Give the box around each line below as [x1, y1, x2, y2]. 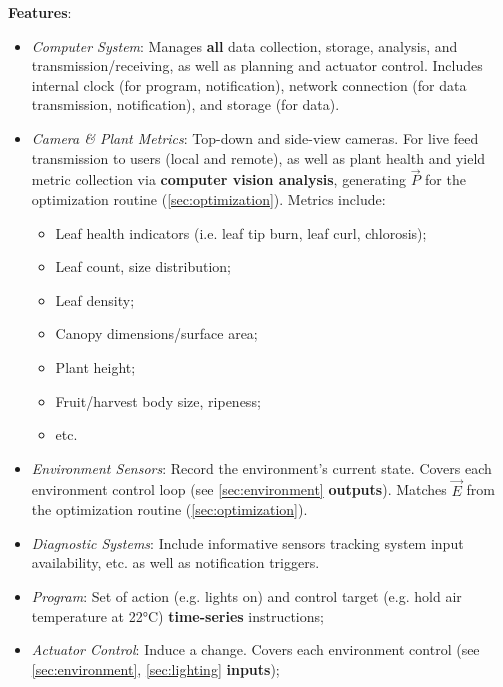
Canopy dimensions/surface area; [55, 323, 258, 344]
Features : [8, 2, 72, 22]
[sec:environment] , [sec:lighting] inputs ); [31, 658, 280, 679]
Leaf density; [55, 289, 135, 310]
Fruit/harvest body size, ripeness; [55, 390, 261, 411]
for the [425, 169, 466, 190]
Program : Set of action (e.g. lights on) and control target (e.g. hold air [31, 585, 462, 606]
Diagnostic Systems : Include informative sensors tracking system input [31, 532, 464, 553]
